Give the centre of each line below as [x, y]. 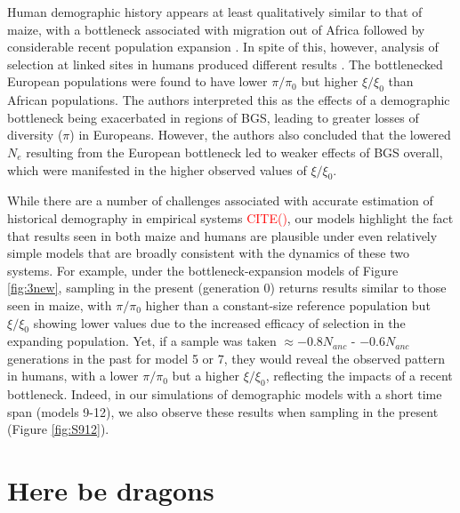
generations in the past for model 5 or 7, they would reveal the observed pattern [226, 358]
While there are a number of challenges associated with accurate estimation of [220, 200]
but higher [330, 81]
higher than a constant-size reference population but [288, 305]
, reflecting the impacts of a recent [359, 376]
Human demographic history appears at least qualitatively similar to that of [215, 12]
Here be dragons [111, 490]
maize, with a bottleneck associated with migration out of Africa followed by [216, 29]
